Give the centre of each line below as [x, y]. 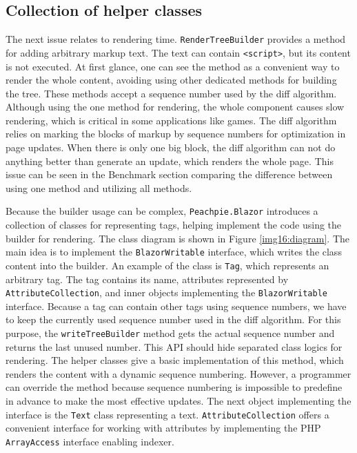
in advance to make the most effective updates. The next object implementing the [178, 401]
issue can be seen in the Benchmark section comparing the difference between [169, 174]
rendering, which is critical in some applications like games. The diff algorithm [171, 120]
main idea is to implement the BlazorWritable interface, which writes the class [174, 252]
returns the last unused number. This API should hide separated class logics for [174, 346]
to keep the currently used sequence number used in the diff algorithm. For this [173, 319]
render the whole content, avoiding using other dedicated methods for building [171, 80]
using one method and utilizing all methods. [99, 187]
